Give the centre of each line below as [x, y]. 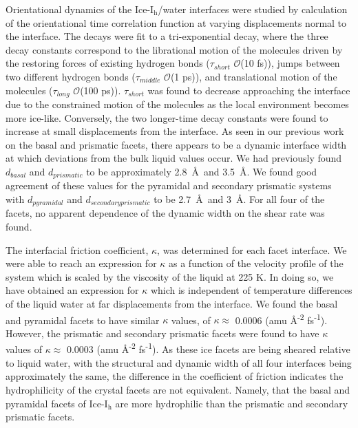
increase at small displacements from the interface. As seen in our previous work [175, 131]
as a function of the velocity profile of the [256, 263]
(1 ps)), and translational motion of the [254, 76]
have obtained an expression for [72, 290]
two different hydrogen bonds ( [71, 76]
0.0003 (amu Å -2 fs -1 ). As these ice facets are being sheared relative [208, 348]
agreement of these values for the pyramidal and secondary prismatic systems [169, 185]
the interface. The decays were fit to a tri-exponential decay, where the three [167, 36]
